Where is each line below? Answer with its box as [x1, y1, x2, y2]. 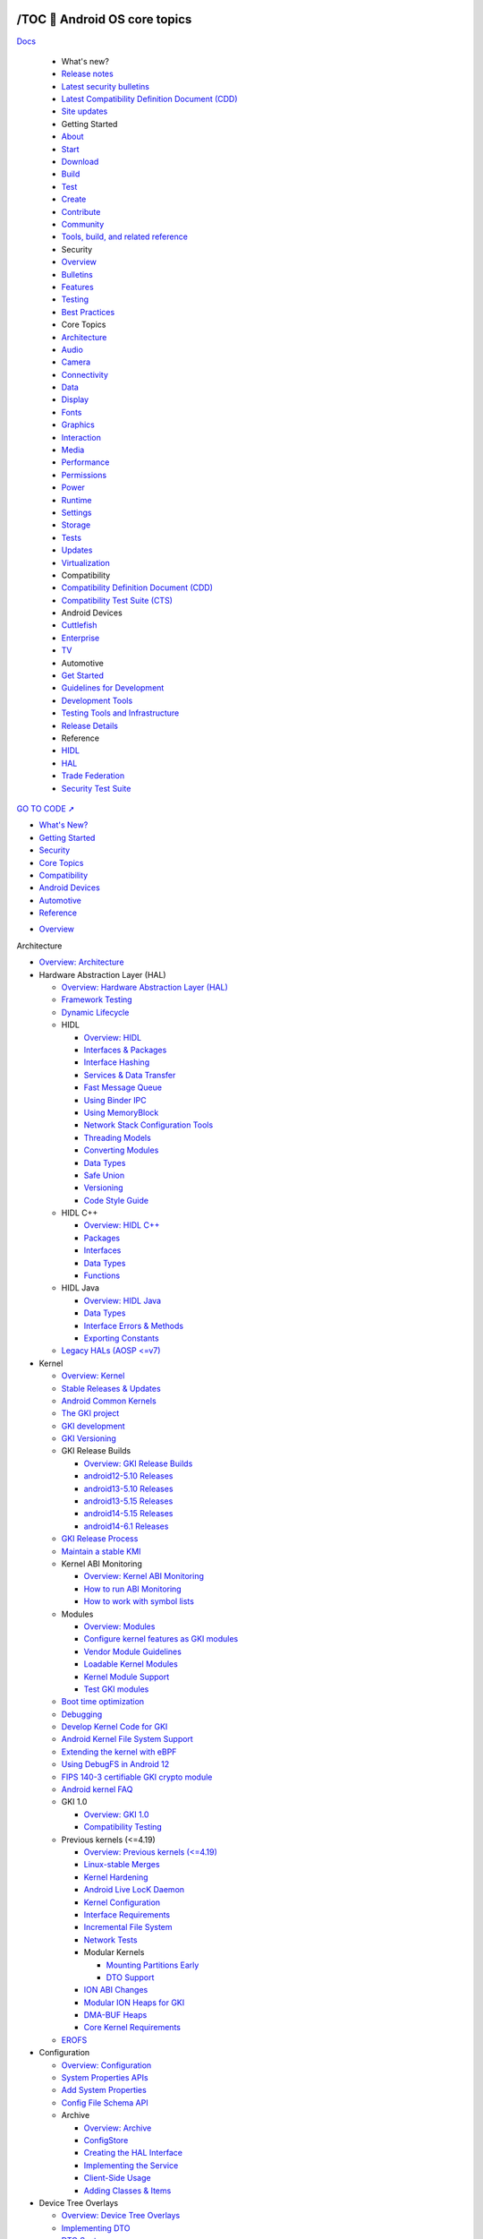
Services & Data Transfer [83, 1069, 176, 1080]
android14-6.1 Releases [83, 1521, 169, 1531]
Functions [83, 1270, 121, 1281]
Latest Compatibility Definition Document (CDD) [61, 94, 238, 105]
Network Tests [83, 1934, 138, 1945]
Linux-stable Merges [83, 1859, 160, 1870]
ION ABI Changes [83, 1985, 148, 1995]
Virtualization [61, 557, 111, 568]
